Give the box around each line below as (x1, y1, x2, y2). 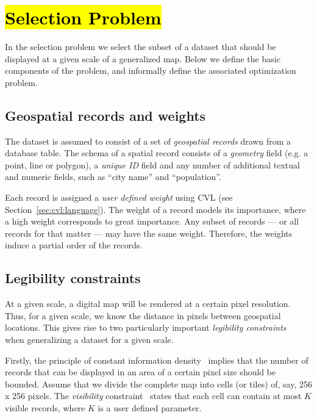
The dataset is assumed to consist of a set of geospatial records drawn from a (5, 134, 291, 147)
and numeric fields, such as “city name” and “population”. (5, 170, 221, 183)
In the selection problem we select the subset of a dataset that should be (5, 40, 276, 53)
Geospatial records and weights (5, 106, 206, 124)
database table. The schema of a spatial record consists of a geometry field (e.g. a (5, 146, 308, 159)
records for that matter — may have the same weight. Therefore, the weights (5, 226, 293, 239)
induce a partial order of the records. (5, 239, 143, 251)
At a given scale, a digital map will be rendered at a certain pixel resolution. (5, 297, 291, 310)
